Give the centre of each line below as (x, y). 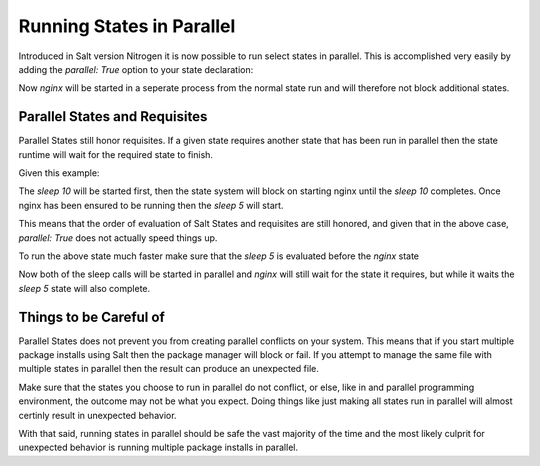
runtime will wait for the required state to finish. (116, 154)
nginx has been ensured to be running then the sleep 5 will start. (151, 205)
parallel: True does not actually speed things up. (118, 237)
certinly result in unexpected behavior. (97, 415)
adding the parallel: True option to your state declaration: (136, 69)
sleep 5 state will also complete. (84, 288)
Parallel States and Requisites (113, 116)
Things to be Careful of (91, 316)
